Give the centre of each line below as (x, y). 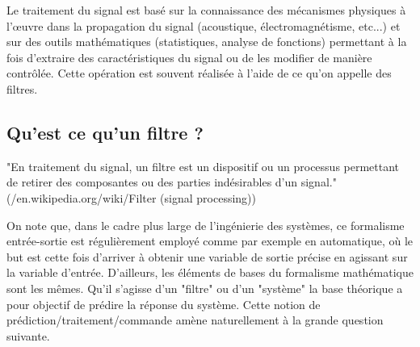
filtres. (22, 88)
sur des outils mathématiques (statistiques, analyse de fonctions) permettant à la (207, 42)
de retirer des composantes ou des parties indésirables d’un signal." (172, 182)
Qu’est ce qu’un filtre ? (105, 132)
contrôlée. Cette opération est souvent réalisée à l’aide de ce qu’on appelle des (199, 73)
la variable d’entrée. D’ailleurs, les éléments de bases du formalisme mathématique (210, 272)
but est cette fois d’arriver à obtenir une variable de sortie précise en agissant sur (207, 256)
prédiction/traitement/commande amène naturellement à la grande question (195, 320)
